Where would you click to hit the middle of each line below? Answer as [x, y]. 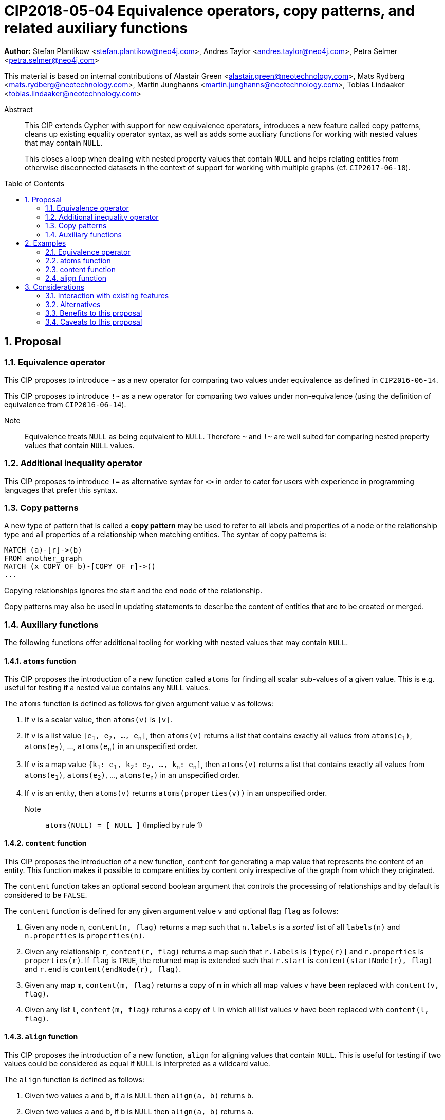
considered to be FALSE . [46, 895]
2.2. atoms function [78, 260]
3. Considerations [54, 287]
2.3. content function [80, 269]
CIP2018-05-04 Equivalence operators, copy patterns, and [209, 11]
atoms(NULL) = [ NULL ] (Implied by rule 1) [124, 825]
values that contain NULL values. [80, 445]
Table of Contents [34, 183]
